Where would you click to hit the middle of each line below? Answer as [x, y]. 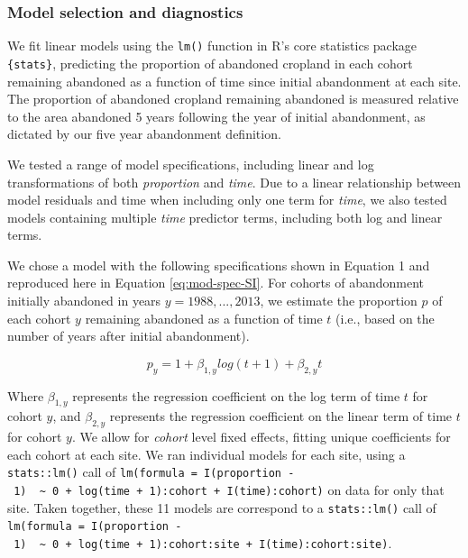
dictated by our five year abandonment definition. [144, 134]
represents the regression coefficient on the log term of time [236, 395]
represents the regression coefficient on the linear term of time [281, 416]
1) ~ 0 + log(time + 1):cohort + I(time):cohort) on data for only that [229, 490]
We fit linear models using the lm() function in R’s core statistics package [212, 46]
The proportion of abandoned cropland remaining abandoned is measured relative [233, 99]
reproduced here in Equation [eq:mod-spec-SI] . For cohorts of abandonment [216, 283]
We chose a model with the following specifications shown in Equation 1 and [219, 265]
